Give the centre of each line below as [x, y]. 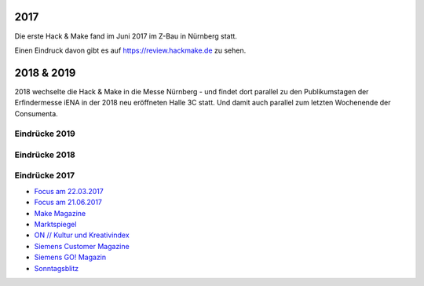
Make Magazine [60, 213]
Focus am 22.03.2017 [69, 191]
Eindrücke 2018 [45, 155]
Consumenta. [36, 113]
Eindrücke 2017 [44, 175]
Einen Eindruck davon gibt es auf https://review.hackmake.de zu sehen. [130, 50]
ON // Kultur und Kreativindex [82, 235]
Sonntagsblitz [57, 268]
